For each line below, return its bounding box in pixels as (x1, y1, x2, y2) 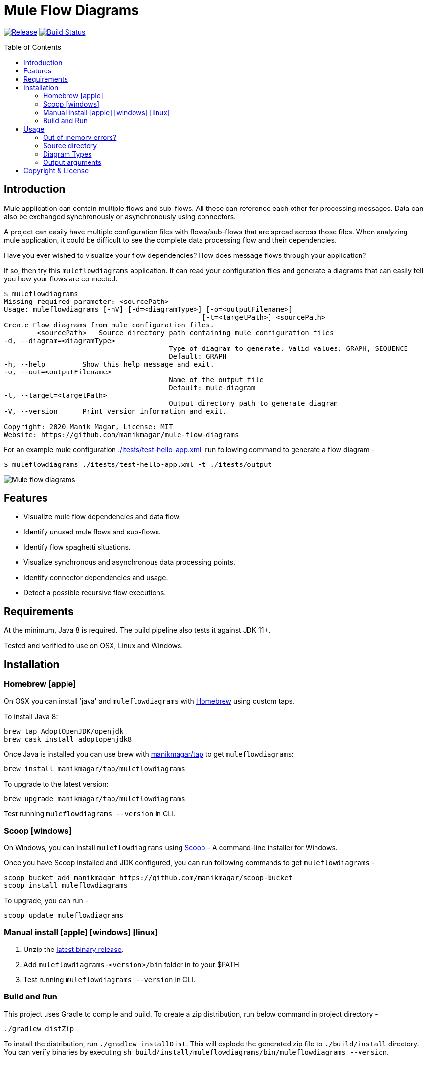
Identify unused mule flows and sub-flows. (23, 528, 161, 536)
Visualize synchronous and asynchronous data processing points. (23, 558, 236, 567)
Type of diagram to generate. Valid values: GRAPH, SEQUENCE (169, 344, 408, 352)
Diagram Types (43, 149, 92, 158)
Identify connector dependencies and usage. (23, 573, 168, 582)
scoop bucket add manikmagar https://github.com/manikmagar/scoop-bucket (4, 874, 293, 882)
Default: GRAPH (169, 352, 227, 360)
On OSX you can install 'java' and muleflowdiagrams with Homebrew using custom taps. (4, 696, 294, 705)
